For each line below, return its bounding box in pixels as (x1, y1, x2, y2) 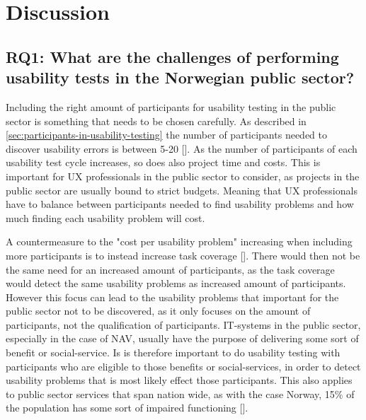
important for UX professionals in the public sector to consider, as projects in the (6, 168, 360, 183)
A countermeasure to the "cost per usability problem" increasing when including (6, 234, 353, 249)
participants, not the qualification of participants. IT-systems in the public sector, (6, 317, 361, 332)
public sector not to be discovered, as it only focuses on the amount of (6, 303, 311, 318)
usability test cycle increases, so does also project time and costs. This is (6, 155, 321, 170)
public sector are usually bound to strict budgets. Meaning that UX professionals (6, 182, 358, 197)
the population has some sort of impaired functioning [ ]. (6, 400, 248, 415)
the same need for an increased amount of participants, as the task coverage (6, 262, 335, 276)
